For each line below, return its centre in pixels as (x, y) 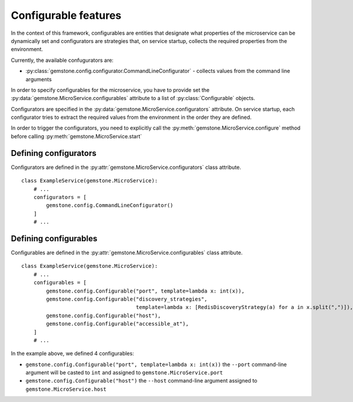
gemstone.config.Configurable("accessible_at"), (118, 324)
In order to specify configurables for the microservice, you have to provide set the (110, 90)
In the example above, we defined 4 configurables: (73, 354)
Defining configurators (54, 153)
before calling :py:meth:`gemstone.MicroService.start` (76, 136)
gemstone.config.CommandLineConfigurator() (110, 205)
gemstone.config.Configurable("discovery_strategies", (127, 299)
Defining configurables (54, 238)
